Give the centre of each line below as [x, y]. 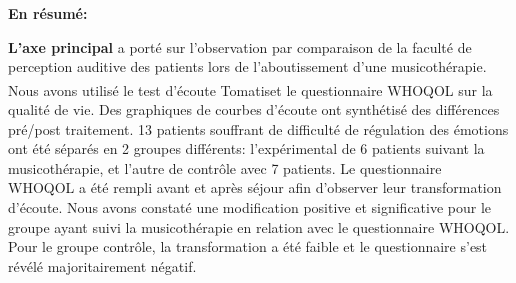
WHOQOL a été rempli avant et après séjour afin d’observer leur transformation [255, 187]
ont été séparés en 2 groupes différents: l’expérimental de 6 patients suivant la [246, 148]
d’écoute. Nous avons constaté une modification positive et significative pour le [250, 207]
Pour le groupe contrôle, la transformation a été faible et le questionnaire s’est [248, 246]
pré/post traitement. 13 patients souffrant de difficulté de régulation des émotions [258, 128]
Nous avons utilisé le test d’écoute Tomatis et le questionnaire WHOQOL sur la [250, 89]
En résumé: [48, 13]
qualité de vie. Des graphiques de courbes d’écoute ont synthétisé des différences [254, 109]
